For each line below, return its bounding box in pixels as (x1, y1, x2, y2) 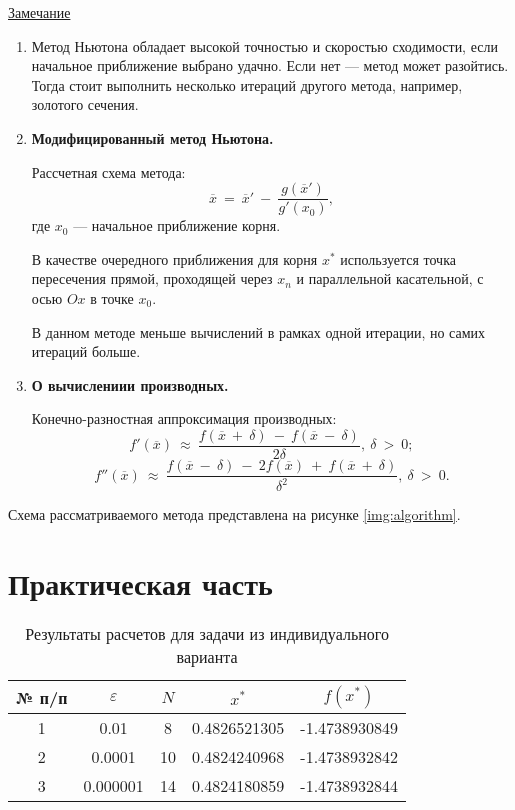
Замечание (8, 2, 71, 22)
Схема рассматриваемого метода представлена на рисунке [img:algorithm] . (8, 504, 461, 525)
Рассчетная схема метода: (31, 161, 186, 182)
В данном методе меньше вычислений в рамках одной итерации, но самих (31, 321, 486, 342)
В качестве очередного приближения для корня (31, 248, 318, 269)
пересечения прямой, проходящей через (31, 268, 273, 289)
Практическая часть (8, 563, 273, 604)
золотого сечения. (31, 94, 139, 115)
